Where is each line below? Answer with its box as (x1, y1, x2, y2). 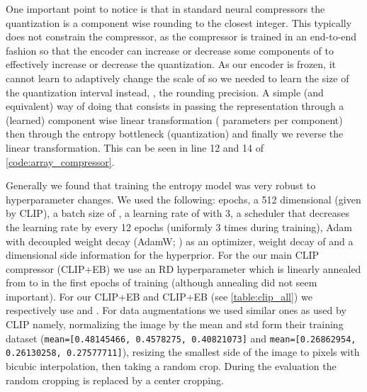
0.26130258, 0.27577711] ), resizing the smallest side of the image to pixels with (6, 345, 360, 359)
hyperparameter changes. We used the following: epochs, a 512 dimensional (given (6, 191, 361, 206)
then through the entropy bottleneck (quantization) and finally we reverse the (6, 126, 344, 141)
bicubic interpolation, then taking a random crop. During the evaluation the (6, 358, 337, 373)
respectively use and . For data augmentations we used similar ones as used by (6, 303, 346, 318)
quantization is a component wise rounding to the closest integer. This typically (6, 15, 352, 30)
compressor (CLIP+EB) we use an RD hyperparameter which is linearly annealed (6, 261, 361, 276)
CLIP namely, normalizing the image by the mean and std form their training (6, 317, 344, 332)
